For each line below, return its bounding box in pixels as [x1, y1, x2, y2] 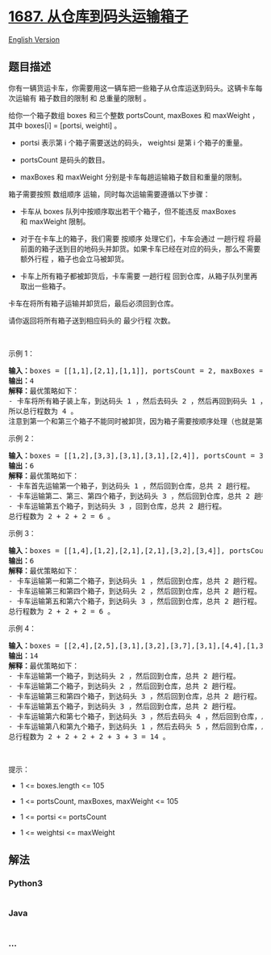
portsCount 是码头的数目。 [19, 154, 110, 164]
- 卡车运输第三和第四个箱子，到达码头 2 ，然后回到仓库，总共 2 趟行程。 [8, 586, 262, 595]
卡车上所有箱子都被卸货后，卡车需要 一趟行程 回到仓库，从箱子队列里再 [19, 271, 258, 281]
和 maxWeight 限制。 [19, 216, 90, 226]
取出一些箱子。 [19, 281, 70, 291]
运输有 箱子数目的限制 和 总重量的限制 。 [15, 93, 151, 103]
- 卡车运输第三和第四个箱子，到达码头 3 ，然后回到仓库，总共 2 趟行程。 [8, 691, 262, 700]
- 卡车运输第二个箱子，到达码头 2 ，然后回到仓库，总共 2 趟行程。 [8, 681, 240, 691]
